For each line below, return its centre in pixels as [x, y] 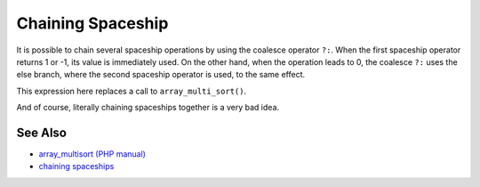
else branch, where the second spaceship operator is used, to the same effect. [161, 75]
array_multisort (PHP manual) [92, 154]
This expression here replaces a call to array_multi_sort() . [132, 91]
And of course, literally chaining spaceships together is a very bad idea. [148, 108]
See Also [41, 132]
